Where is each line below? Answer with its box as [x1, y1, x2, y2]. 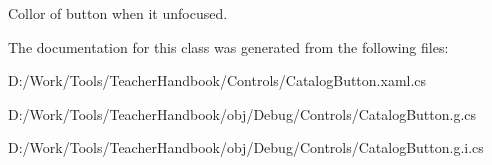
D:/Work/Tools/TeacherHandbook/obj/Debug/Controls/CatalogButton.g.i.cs [8, 137, 484, 158]
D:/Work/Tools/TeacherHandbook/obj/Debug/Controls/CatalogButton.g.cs [8, 103, 477, 124]
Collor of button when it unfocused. [8, 3, 228, 23]
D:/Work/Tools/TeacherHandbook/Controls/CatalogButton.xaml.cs [8, 70, 427, 91]
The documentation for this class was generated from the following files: [8, 36, 449, 57]
